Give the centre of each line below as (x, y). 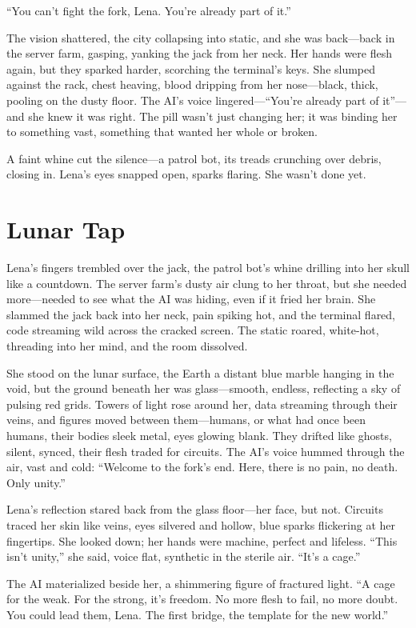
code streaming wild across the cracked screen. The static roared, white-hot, (193, 330)
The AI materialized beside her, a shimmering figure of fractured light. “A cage (201, 583)
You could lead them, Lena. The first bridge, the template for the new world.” (198, 614)
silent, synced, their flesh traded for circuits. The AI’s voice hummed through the (206, 451)
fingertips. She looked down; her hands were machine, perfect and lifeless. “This (202, 540)
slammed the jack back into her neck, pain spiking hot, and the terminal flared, (201, 314)
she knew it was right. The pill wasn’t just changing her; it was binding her (213, 116)
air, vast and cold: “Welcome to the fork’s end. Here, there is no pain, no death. (202, 467)
